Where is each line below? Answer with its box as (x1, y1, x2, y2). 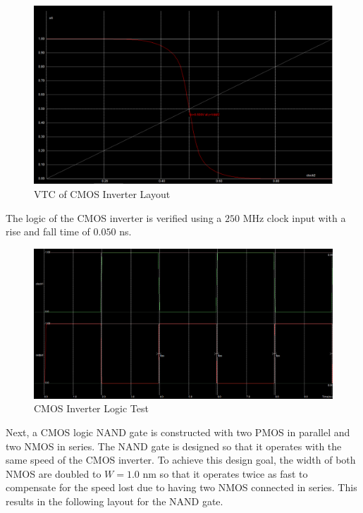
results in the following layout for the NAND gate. (6, 493, 223, 508)
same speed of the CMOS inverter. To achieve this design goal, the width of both (6, 452, 356, 467)
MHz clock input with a (242, 210, 346, 225)
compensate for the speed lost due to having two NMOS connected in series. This (6, 480, 357, 495)
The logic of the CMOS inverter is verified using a (6, 210, 222, 225)
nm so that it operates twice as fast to (142, 466, 308, 481)
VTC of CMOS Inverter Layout (34, 187, 171, 201)
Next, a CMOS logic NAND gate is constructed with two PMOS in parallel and (6, 425, 350, 439)
